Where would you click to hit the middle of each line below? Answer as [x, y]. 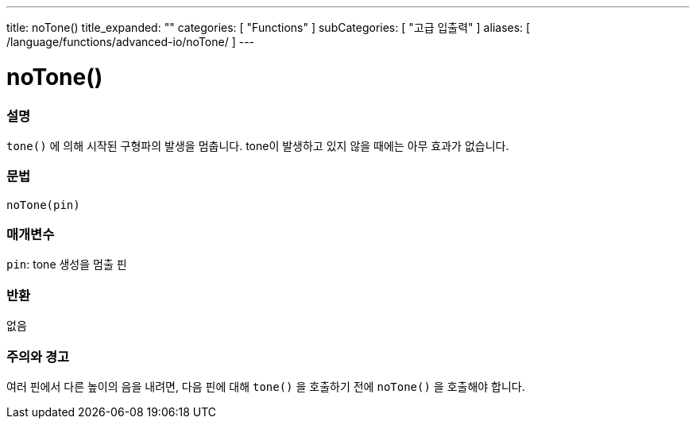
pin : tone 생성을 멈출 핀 [67, 265]
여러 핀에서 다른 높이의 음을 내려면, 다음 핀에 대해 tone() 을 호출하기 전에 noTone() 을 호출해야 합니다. [266, 386]
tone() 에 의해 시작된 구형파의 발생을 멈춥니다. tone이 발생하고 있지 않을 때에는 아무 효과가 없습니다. [258, 145]
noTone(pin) [43, 205]
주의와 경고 [38, 356]
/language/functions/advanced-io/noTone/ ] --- [131, 42]
